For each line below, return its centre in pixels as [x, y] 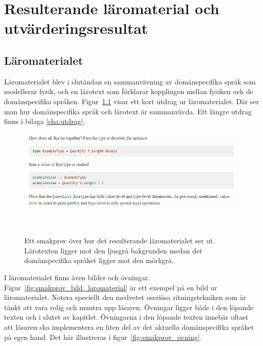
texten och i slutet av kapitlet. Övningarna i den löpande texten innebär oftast [126, 317]
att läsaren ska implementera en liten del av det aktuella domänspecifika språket [129, 327]
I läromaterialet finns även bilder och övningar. [77, 277]
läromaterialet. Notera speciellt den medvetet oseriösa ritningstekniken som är [125, 297]
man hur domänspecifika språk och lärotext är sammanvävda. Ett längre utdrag [128, 111]
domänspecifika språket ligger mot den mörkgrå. [99, 260]
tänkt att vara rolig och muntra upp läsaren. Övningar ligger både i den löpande [129, 307]
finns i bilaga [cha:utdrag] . [45, 121]
